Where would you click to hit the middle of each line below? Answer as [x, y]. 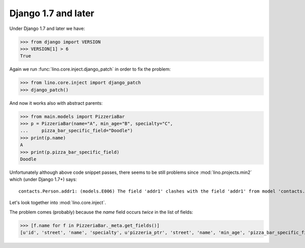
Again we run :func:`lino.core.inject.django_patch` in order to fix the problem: [90, 69]
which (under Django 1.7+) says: [43, 179]
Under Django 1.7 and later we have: [47, 28]
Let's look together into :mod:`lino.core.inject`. [58, 203]
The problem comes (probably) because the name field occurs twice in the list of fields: [101, 212]
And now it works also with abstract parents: [56, 103]
